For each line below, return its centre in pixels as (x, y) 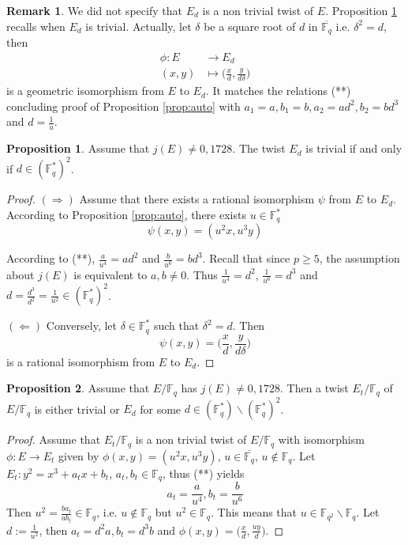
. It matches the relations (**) (278, 91)
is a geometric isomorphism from (85, 91)
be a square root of (250, 26)
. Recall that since (246, 258)
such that (176, 325)
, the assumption (359, 258)
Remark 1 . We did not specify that (94, 10)
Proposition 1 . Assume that (78, 148)
